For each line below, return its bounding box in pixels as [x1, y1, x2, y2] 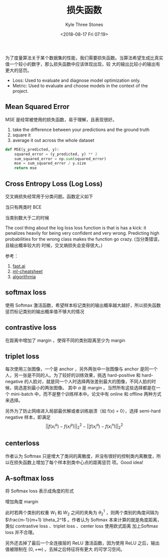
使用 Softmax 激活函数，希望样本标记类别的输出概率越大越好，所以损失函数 [5, 302, 161, 308]
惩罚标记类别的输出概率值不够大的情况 [5, 308, 84, 314]
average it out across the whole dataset [12, 137, 94, 143]
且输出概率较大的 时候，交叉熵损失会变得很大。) [5, 242, 103, 248]
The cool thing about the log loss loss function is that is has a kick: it [5, 224, 146, 231]
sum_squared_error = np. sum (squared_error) [14, 156, 107, 161]
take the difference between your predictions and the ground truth [12, 126, 149, 132]
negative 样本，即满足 [5, 414, 51, 421]
